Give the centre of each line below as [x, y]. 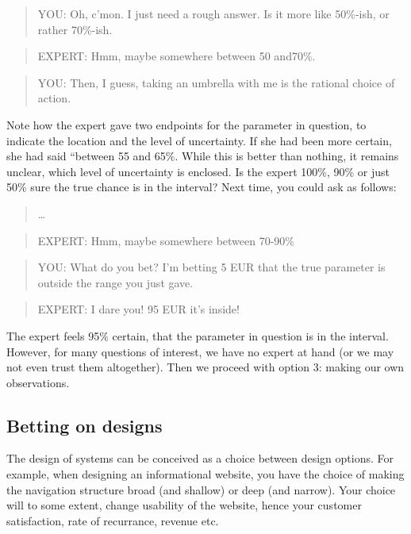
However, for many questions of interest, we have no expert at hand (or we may [200, 351]
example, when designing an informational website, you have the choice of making [205, 474]
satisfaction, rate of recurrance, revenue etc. [113, 520]
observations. [38, 382]
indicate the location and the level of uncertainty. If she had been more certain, [199, 140]
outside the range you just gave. [115, 282]
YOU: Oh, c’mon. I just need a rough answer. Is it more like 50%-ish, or [213, 13]
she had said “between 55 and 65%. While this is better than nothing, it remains [203, 156]
